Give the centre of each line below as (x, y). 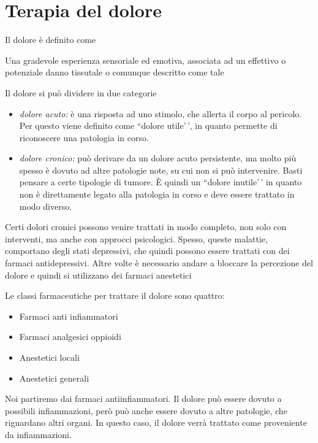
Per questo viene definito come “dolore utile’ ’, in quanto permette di (148, 125)
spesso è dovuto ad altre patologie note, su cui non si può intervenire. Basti (161, 170)
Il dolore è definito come (51, 40)
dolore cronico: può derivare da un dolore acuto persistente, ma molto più (158, 158)
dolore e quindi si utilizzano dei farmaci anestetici (98, 275)
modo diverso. (46, 206)
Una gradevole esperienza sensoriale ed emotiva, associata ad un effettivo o (146, 60)
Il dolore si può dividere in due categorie (81, 92)
